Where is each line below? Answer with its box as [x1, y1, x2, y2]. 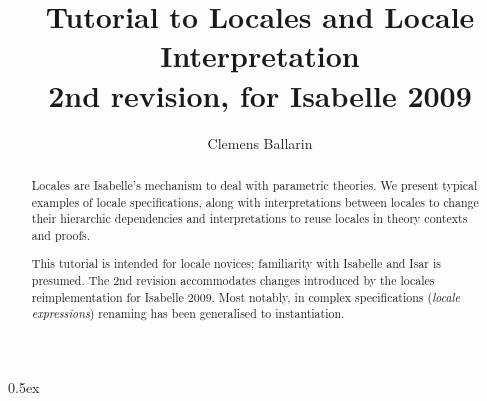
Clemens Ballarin [207, 132, 313, 153]
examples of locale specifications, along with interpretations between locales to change [31, 193, 479, 210]
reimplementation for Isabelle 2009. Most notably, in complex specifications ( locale [31, 288, 461, 305]
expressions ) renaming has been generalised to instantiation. [31, 305, 345, 322]
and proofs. [31, 226, 91, 243]
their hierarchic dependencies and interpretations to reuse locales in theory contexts [31, 210, 468, 227]
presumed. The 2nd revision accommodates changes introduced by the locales [31, 272, 435, 289]
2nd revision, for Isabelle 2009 [48, 74, 472, 115]
